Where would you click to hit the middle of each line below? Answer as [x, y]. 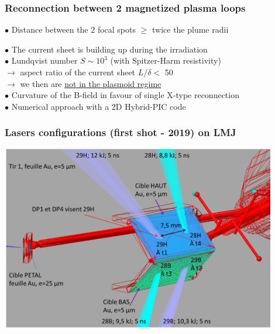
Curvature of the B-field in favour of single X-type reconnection [125, 95]
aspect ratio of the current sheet [78, 72]
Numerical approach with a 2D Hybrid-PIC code [99, 106]
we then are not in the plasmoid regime [91, 83]
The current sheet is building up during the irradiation [109, 49]
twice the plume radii [190, 29]
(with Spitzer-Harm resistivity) [166, 60]
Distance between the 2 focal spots [73, 29]
